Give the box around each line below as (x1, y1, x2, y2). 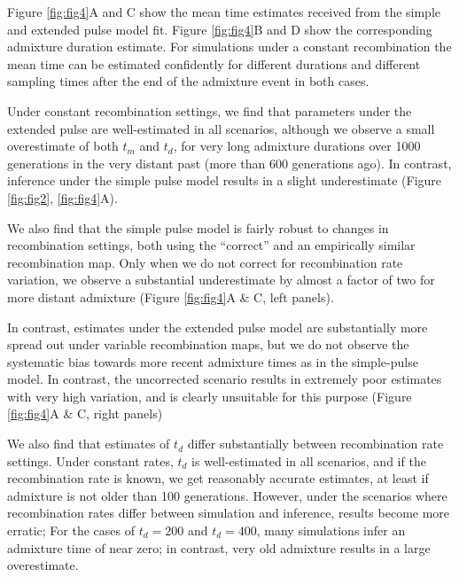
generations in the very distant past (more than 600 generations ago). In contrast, (7, 153, 452, 172)
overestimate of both (7, 136, 119, 155)
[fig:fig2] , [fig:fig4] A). (7, 188, 118, 207)
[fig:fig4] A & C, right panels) (7, 404, 163, 423)
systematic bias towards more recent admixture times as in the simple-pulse (7, 352, 418, 370)
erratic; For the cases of (7, 521, 135, 540)
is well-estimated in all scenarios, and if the (191, 451, 426, 470)
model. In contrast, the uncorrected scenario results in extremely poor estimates (7, 370, 442, 388)
